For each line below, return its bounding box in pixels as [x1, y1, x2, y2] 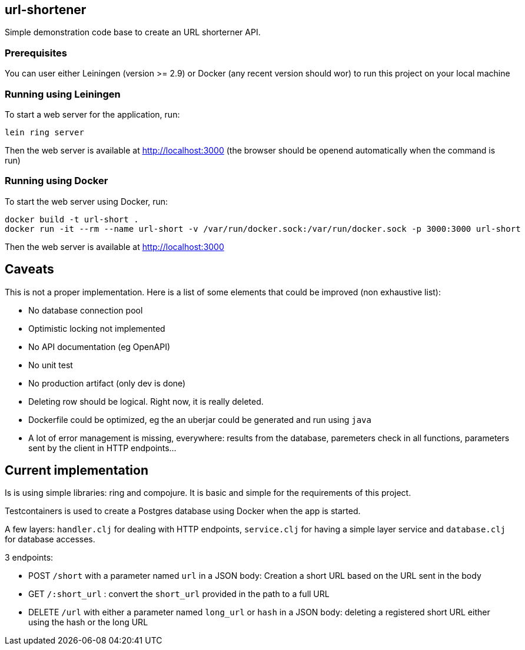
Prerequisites [5, 46, 67, 59]
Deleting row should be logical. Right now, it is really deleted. [28, 396, 264, 406]
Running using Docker [5, 175, 108, 187]
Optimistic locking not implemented [28, 323, 165, 334]
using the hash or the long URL [28, 617, 148, 628]
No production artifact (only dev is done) [28, 378, 186, 388]
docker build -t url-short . [5, 214, 139, 224]
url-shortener [5, 2, 87, 17]
